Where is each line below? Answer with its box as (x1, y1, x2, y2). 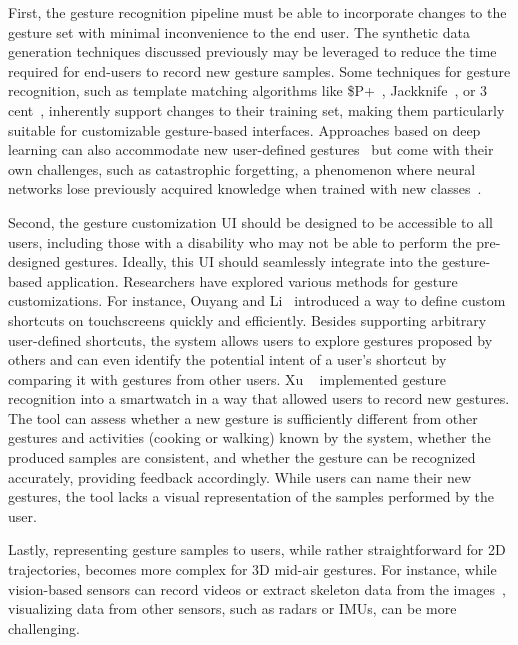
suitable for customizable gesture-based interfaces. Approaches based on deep (8, 119, 481, 140)
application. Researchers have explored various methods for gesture (46, 270, 458, 291)
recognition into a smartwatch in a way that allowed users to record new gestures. (8, 388, 510, 409)
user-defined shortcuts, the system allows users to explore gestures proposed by (8, 329, 493, 350)
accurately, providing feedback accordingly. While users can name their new (8, 466, 472, 487)
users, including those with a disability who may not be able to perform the (8, 231, 472, 252)
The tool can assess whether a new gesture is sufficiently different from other (8, 407, 478, 428)
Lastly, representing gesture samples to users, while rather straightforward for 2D (8, 539, 506, 560)
